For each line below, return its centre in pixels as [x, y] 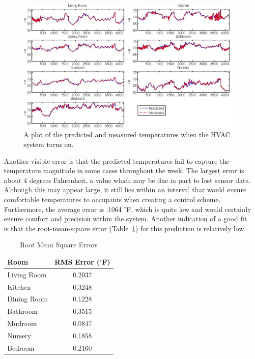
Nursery [19, 335]
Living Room [27, 274]
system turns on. [49, 144]
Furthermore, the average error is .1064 [63, 209]
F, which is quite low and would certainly [189, 209]
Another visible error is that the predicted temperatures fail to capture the [117, 161]
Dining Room [28, 299]
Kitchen [19, 286]
